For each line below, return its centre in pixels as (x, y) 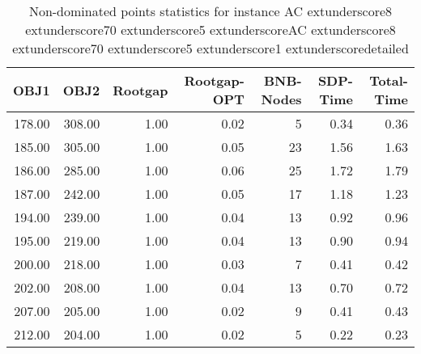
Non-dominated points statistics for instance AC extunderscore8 (210, 11)
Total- (389, 80)
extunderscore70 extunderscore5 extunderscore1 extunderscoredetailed (210, 48)
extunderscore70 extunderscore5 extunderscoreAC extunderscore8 (210, 29)
